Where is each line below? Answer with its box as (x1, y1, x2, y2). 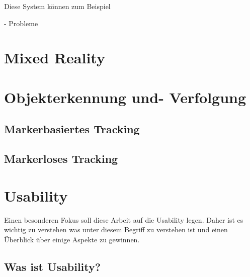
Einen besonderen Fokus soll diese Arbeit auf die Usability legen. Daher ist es (4, 214, 243, 225)
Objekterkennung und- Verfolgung (4, 86, 246, 107)
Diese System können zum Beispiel (4, 1, 111, 11)
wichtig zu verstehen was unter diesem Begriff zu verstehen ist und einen (4, 224, 228, 235)
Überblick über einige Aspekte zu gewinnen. (4, 234, 140, 244)
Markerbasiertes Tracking (4, 121, 140, 137)
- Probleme (4, 18, 38, 28)
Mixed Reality (4, 47, 105, 68)
